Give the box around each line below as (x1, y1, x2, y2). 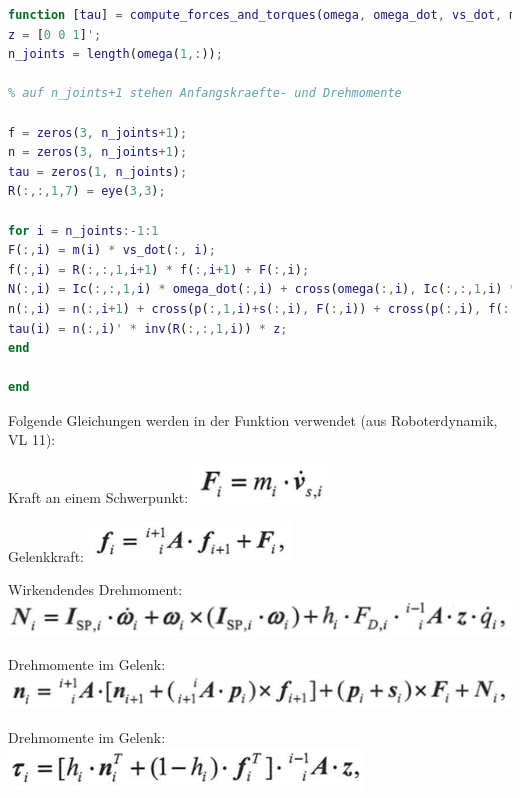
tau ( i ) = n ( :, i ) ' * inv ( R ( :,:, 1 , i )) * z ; (8, 321, 288, 336)
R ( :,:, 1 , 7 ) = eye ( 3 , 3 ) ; (8, 184, 166, 199)
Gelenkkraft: (8, 545, 84, 566)
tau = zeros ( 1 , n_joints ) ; (8, 164, 188, 179)
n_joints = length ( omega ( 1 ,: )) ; (8, 47, 223, 62)
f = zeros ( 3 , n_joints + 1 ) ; (8, 125, 188, 140)
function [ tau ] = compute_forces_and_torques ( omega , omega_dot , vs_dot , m (8, 8, 517, 22)
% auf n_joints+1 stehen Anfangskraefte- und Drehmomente (8, 86, 402, 101)
